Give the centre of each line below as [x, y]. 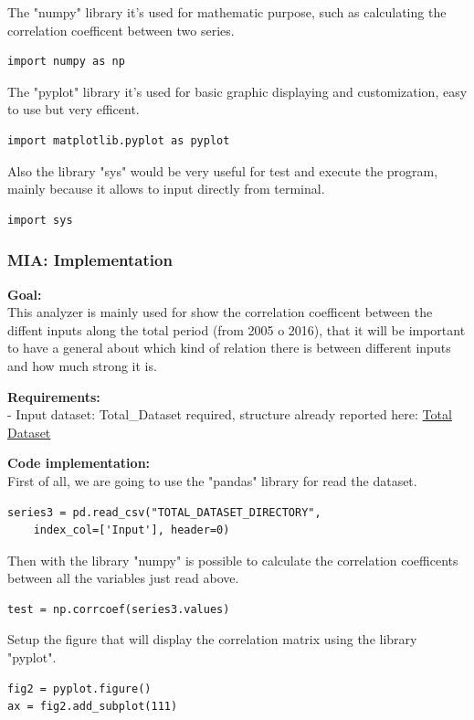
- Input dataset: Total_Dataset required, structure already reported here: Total [230, 414]
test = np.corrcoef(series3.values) [119, 609]
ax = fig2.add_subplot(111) [93, 707]
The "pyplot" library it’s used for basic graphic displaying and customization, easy [237, 91]
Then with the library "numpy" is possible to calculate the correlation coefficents [233, 560]
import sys [40, 220]
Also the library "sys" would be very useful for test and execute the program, [223, 170]
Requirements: [54, 396]
